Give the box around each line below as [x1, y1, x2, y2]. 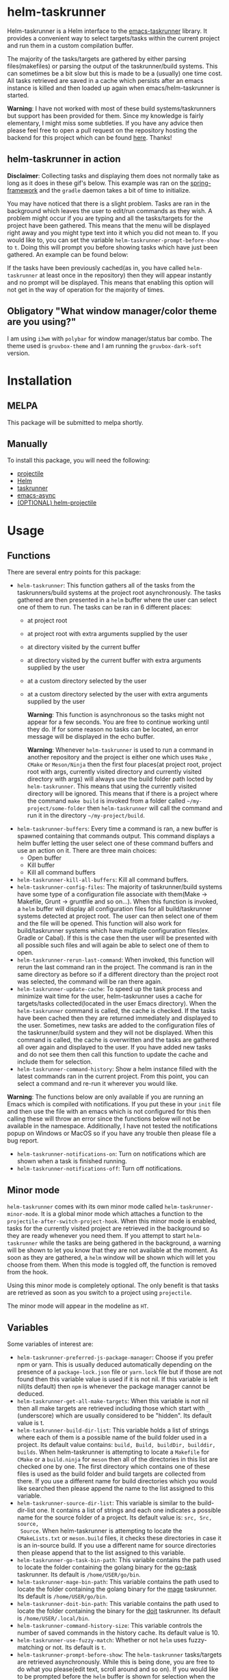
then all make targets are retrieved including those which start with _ [16, 1404, 210, 1412]
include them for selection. [16, 1058, 93, 1066]
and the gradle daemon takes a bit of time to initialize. [39, 186, 191, 194]
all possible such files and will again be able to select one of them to [16, 941, 210, 949]
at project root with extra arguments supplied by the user [27, 630, 188, 638]
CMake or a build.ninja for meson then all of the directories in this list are [16, 1455, 219, 1463]
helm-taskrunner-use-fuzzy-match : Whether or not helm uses [16, 1636, 187, 1644]
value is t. [16, 1419, 44, 1426]
